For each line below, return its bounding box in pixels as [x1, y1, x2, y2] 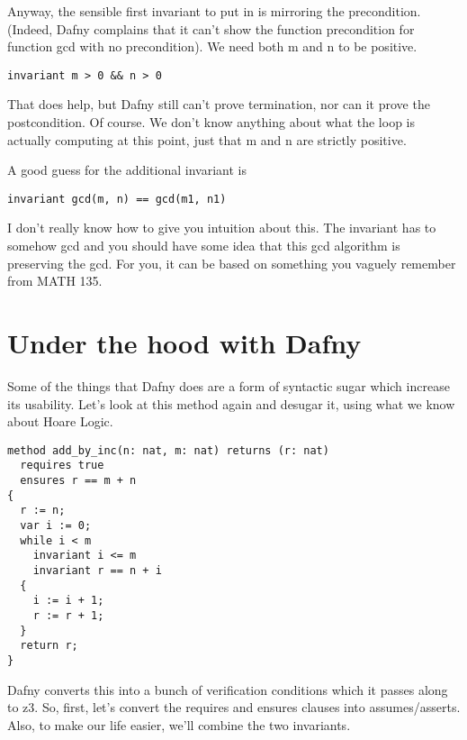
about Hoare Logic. [7, 412, 113, 431]
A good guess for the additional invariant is [7, 160, 247, 179]
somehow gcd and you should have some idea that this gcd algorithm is [7, 236, 400, 255]
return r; [20, 639, 78, 653]
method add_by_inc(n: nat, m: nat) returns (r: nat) [7, 443, 329, 457]
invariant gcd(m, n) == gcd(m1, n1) [7, 192, 227, 206]
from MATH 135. [7, 271, 103, 290]
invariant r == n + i [32, 564, 162, 577]
